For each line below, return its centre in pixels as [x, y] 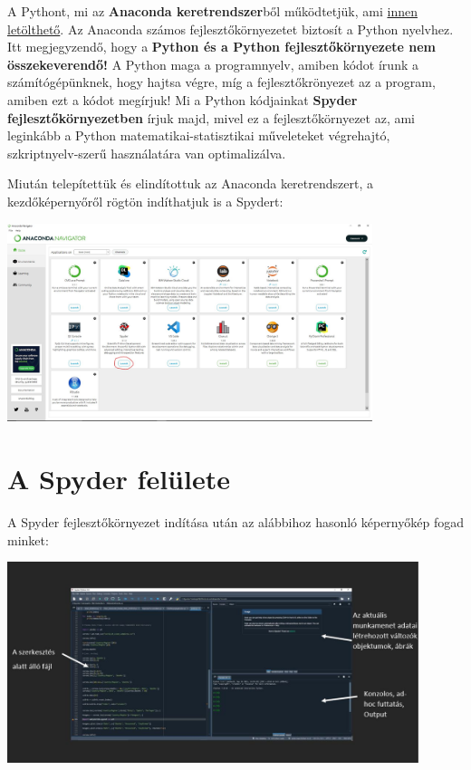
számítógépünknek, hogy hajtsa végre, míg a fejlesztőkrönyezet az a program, [221, 82]
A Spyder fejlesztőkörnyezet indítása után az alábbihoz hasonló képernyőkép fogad [235, 522]
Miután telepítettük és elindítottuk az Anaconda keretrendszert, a [190, 183]
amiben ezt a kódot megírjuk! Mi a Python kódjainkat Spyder [183, 99]
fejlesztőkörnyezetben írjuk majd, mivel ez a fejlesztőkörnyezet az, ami [211, 117]
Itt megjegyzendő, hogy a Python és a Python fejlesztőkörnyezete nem [222, 47]
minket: [28, 539]
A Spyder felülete [119, 479]
